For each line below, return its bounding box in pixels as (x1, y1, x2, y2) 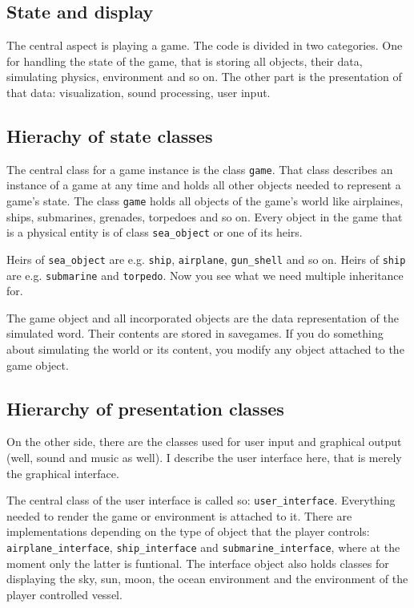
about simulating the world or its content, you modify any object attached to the (6, 341, 404, 358)
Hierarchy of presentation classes (6, 395, 284, 420)
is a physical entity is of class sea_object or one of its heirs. (6, 224, 303, 241)
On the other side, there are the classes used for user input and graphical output (6, 433, 402, 450)
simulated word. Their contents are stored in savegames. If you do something (6, 325, 384, 342)
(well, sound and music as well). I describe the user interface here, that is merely (6, 449, 402, 466)
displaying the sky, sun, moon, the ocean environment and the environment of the (6, 570, 408, 587)
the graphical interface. (6, 464, 119, 481)
